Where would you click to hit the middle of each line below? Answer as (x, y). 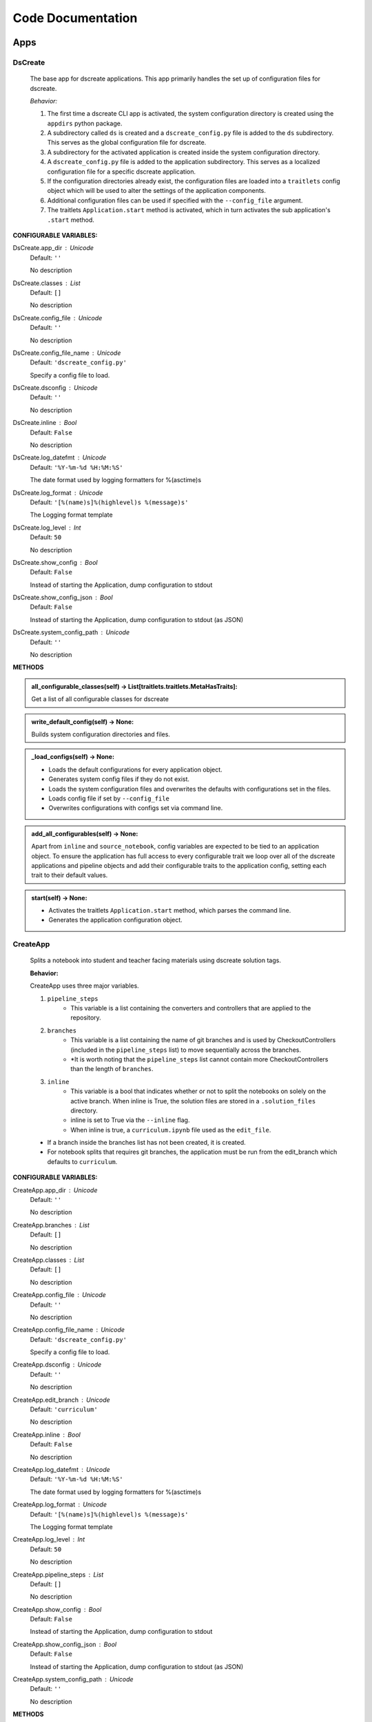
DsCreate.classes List (46, 283)
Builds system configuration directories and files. (101, 734)
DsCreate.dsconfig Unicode (55, 388)
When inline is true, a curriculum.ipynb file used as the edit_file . (171, 1130)
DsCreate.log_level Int (47, 528)
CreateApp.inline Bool (46, 1434)
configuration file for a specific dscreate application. (122, 172)
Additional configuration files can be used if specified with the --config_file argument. (175, 200)
